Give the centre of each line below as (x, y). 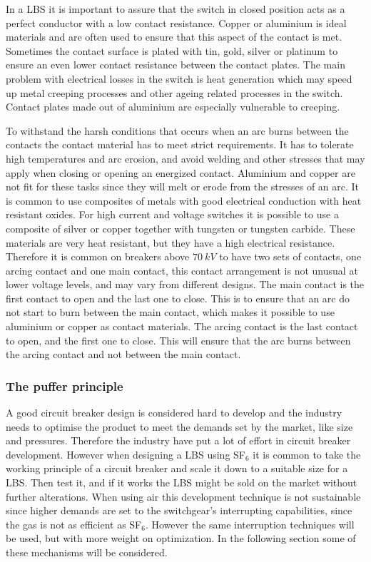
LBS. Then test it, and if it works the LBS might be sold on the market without (182, 482)
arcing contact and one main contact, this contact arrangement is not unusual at (182, 270)
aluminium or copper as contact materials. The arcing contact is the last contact (182, 326)
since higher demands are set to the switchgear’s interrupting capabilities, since (179, 510)
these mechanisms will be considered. (87, 552)
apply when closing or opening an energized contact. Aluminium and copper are (181, 172)
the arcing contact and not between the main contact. (123, 354)
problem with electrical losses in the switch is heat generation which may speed (179, 78)
